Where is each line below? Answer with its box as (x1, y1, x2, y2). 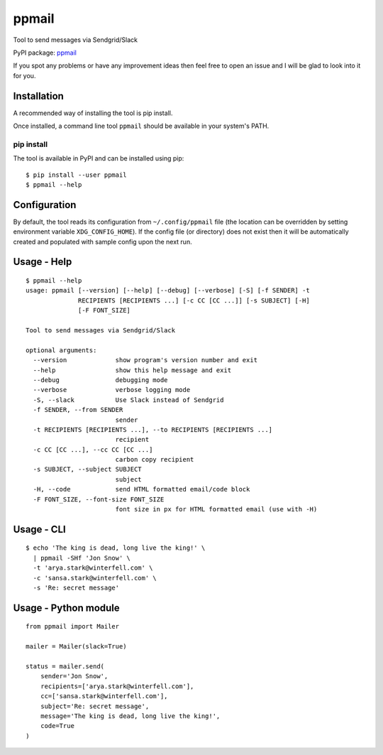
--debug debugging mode (33, 376, 168, 384)
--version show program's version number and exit (33, 356, 258, 364)
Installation (13, 89, 64, 102)
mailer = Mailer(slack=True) (26, 643, 127, 651)
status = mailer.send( (26, 662, 105, 670)
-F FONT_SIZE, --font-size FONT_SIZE (33, 495, 165, 504)
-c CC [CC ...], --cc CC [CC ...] (33, 445, 153, 454)
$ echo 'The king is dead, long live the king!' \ (26, 544, 206, 552)
